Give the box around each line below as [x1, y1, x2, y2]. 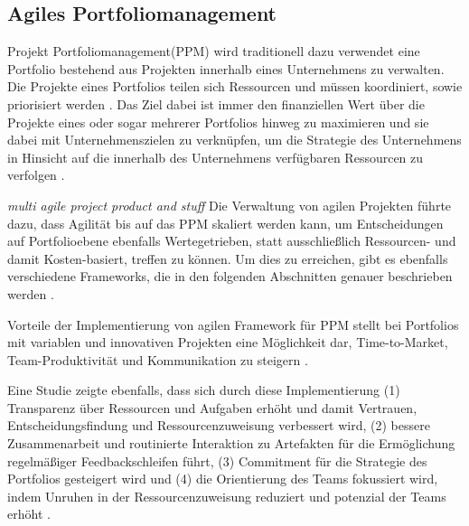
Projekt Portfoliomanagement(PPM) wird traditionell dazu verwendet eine [7, 42, 420, 61]
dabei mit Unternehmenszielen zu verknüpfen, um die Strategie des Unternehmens [7, 130, 462, 149]
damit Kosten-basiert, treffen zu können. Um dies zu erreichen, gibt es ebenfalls [7, 249, 448, 268]
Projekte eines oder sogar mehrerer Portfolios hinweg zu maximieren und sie [7, 112, 429, 131]
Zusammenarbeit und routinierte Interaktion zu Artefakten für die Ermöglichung [7, 434, 455, 453]
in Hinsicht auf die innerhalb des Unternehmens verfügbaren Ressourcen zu [7, 147, 424, 166]
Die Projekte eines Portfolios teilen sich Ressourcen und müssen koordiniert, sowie [7, 77, 463, 96]
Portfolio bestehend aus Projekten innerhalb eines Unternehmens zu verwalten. [7, 59, 445, 78]
